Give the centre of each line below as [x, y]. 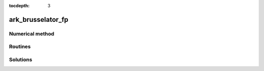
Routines [20, 47]
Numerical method [32, 34]
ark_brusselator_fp [39, 19]
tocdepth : [19, 6]
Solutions [21, 59]
